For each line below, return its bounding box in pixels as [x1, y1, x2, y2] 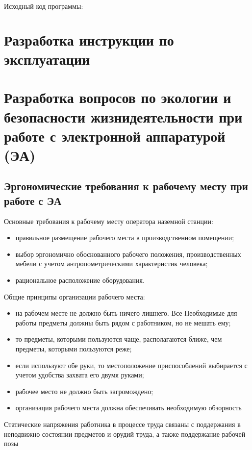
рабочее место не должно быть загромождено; [15, 386, 153, 396]
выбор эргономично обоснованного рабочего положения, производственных [15, 249, 241, 259]
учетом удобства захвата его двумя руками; [15, 370, 144, 380]
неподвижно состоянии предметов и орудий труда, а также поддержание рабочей [4, 428, 246, 439]
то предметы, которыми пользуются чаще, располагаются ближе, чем [15, 334, 222, 344]
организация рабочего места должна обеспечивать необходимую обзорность [15, 402, 242, 413]
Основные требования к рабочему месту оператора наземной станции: [4, 216, 213, 226]
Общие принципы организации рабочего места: [4, 291, 145, 301]
